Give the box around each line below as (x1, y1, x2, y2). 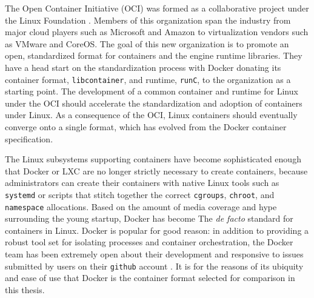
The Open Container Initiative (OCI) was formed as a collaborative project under (5, 2, 309, 14)
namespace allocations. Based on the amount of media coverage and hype (5, 200, 277, 213)
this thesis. (5, 283, 45, 296)
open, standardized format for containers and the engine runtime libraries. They (5, 49, 302, 62)
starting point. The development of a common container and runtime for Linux (5, 85, 298, 98)
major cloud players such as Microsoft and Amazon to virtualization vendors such (5, 25, 309, 38)
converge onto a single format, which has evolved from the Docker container (5, 121, 287, 133)
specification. (5, 132, 53, 145)
